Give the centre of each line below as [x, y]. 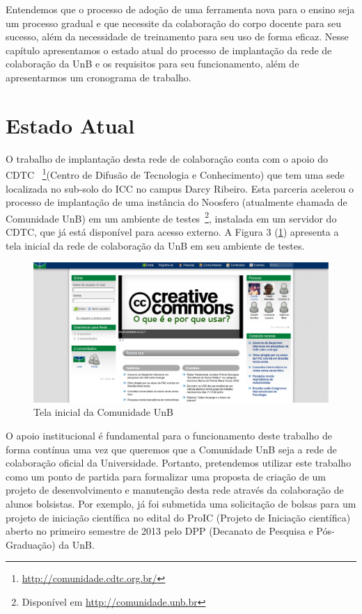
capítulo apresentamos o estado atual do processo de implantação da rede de [169, 50]
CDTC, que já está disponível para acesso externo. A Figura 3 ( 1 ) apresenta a [172, 231]
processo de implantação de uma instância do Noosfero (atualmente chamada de [176, 202]
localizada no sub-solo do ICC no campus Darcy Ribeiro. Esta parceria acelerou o [180, 188]
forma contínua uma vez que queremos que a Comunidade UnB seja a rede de [171, 449]
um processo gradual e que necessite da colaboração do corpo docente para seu [173, 23]
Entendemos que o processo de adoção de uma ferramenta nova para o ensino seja [180, 9]
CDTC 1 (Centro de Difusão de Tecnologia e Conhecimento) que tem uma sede [175, 173]
